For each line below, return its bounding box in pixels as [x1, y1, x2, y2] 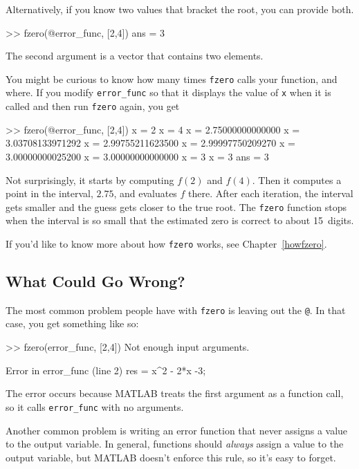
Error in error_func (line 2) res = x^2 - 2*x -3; [6, 362, 206, 377]
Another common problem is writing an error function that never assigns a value [6, 423, 348, 437]
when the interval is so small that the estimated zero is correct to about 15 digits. [6, 213, 354, 228]
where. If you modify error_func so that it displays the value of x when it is [6, 85, 331, 100]
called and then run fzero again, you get [6, 99, 180, 113]
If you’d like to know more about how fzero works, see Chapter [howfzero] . [6, 236, 327, 250]
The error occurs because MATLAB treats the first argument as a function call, [6, 386, 344, 401]
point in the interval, [6, 186, 93, 201]
